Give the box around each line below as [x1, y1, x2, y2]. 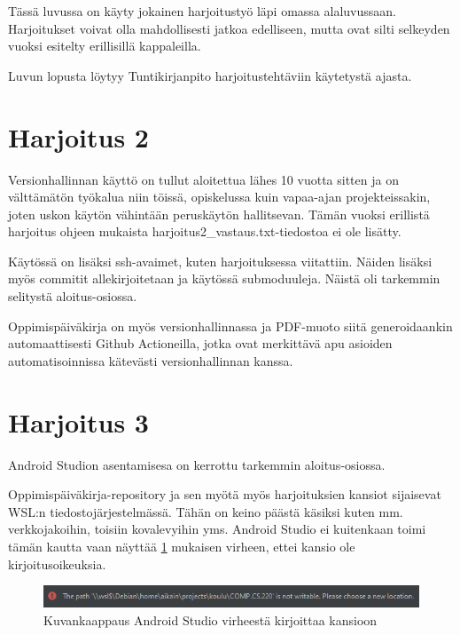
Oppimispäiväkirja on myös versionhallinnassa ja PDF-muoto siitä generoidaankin [8, 316, 453, 335]
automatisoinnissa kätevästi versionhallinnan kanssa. [8, 351, 293, 369]
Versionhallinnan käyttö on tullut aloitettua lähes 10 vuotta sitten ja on [8, 170, 399, 188]
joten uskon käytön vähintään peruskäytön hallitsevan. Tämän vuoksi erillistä [8, 204, 430, 223]
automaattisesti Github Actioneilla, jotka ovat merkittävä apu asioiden [8, 334, 393, 353]
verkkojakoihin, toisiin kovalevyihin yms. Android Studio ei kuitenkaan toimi [8, 520, 426, 538]
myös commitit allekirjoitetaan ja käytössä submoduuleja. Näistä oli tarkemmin [8, 269, 441, 288]
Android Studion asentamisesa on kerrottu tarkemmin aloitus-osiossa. [8, 455, 386, 473]
